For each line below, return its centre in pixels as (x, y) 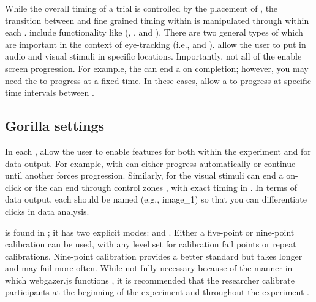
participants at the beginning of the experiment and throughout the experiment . (157, 292)
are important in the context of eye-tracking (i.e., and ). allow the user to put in (156, 44)
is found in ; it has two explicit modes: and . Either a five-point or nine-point (150, 232)
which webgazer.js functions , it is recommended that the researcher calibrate (150, 280)
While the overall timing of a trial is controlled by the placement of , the (141, 8)
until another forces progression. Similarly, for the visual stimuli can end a (144, 175)
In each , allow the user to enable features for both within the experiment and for (158, 151)
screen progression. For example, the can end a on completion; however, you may (157, 68)
